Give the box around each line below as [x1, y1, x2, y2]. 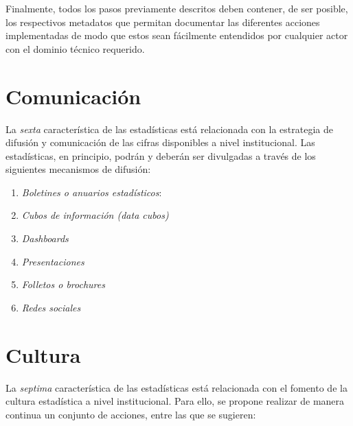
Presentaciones [21, 254, 84, 268]
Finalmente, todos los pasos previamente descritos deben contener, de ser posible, [5, 1, 348, 15]
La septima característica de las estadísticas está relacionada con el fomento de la [5, 380, 348, 394]
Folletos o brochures [21, 277, 105, 292]
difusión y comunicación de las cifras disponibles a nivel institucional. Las [5, 135, 315, 150]
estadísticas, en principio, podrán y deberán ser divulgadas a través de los [5, 148, 316, 163]
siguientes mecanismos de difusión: [5, 162, 151, 176]
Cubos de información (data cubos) [21, 208, 169, 222]
